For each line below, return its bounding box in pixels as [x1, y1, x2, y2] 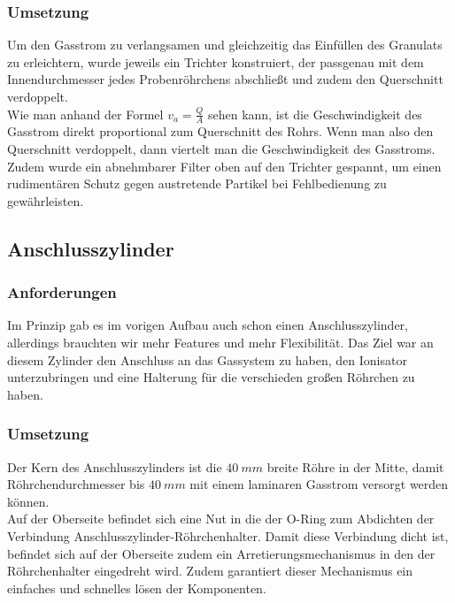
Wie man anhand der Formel [7, 104, 164, 123]
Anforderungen [7, 281, 117, 303]
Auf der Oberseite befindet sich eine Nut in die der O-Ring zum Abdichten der [7, 509, 435, 528]
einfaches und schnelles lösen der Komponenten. [7, 578, 266, 597]
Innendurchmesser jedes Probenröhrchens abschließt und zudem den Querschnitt [7, 70, 443, 88]
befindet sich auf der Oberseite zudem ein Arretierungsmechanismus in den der [7, 544, 436, 562]
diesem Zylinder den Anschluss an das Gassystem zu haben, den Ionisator [7, 350, 407, 369]
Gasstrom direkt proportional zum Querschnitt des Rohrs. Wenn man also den [7, 122, 434, 141]
